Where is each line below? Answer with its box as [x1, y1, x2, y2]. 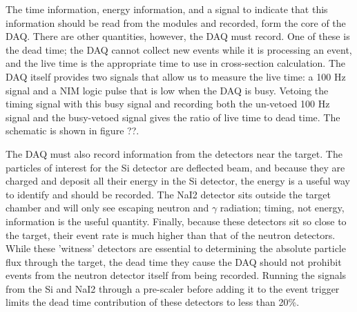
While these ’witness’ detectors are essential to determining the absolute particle [6, 241, 346, 256]
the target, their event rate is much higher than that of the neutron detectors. [6, 227, 336, 242]
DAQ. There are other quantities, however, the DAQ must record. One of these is [6, 29, 350, 43]
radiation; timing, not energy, [220, 200, 345, 215]
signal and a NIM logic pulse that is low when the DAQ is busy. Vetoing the [6, 83, 329, 97]
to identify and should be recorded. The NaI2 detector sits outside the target [6, 187, 331, 201]
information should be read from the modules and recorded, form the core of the [6, 15, 346, 30]
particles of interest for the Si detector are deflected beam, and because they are [6, 160, 345, 174]
